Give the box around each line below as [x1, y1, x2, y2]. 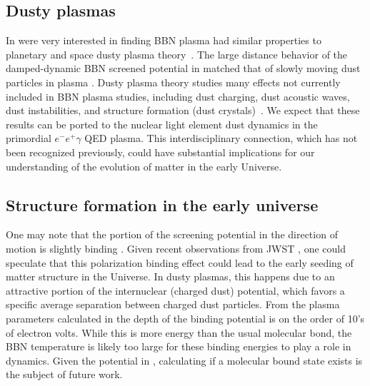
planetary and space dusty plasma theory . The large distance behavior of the [6, 46, 348, 61]
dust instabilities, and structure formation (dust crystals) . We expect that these [6, 103, 360, 118]
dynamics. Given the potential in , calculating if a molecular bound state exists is [6, 352, 363, 367]
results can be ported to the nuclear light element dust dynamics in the [6, 116, 318, 131]
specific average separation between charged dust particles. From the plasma [6, 297, 340, 312]
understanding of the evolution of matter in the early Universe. [6, 158, 282, 173]
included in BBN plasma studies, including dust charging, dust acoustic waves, [6, 88, 350, 103]
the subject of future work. [6, 367, 123, 382]
